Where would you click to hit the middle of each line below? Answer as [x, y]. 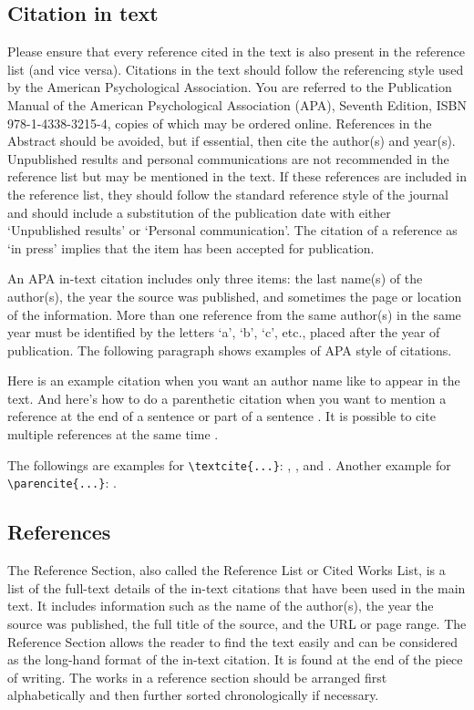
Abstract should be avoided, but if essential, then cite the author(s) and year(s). [232, 141]
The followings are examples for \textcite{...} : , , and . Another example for [229, 464]
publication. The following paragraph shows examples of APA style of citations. [230, 350]
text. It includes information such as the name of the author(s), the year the [221, 606]
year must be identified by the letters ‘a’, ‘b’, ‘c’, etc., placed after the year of [224, 332]
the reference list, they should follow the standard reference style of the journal [228, 194]
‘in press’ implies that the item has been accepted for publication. [191, 247]
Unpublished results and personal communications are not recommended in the [228, 158]
